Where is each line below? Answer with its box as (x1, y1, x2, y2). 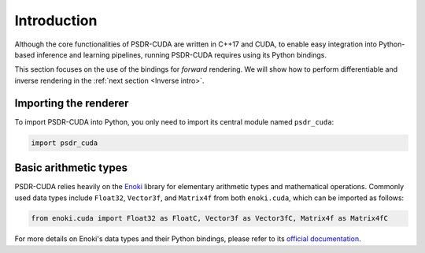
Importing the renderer (14, 96, 129, 110)
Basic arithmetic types (14, 162, 128, 175)
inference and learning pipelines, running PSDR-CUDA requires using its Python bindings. (36, 50, 327, 59)
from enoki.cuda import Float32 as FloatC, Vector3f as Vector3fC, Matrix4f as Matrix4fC (31, 214, 389, 223)
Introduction (14, 12, 98, 29)
